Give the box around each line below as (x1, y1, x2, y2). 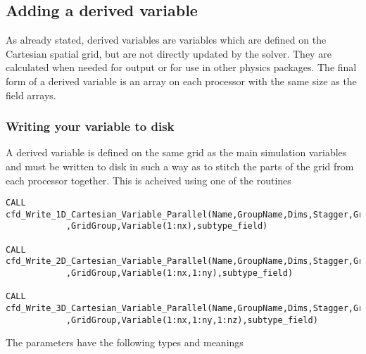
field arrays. (6, 87, 56, 102)
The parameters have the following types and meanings (6, 335, 244, 350)
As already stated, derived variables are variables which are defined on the (6, 32, 327, 47)
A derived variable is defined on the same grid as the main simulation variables (6, 145, 347, 160)
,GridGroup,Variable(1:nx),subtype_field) (65, 221, 268, 232)
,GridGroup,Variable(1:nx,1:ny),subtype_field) (65, 268, 294, 279)
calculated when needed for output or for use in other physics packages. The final (6, 60, 357, 75)
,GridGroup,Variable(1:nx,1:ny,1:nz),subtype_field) (65, 315, 318, 325)
